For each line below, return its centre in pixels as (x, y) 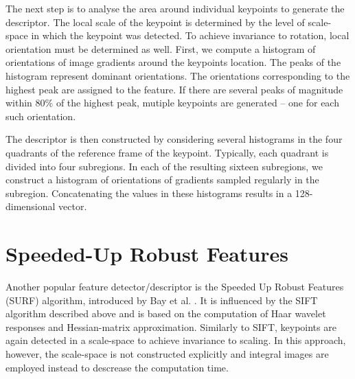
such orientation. (41, 116)
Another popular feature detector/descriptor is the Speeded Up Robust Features (175, 287)
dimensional (31, 206)
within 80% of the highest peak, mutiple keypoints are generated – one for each (172, 103)
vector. (73, 206)
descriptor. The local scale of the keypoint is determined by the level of (155, 22)
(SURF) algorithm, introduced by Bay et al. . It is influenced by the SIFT (162, 300)
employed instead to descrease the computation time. (117, 367)
